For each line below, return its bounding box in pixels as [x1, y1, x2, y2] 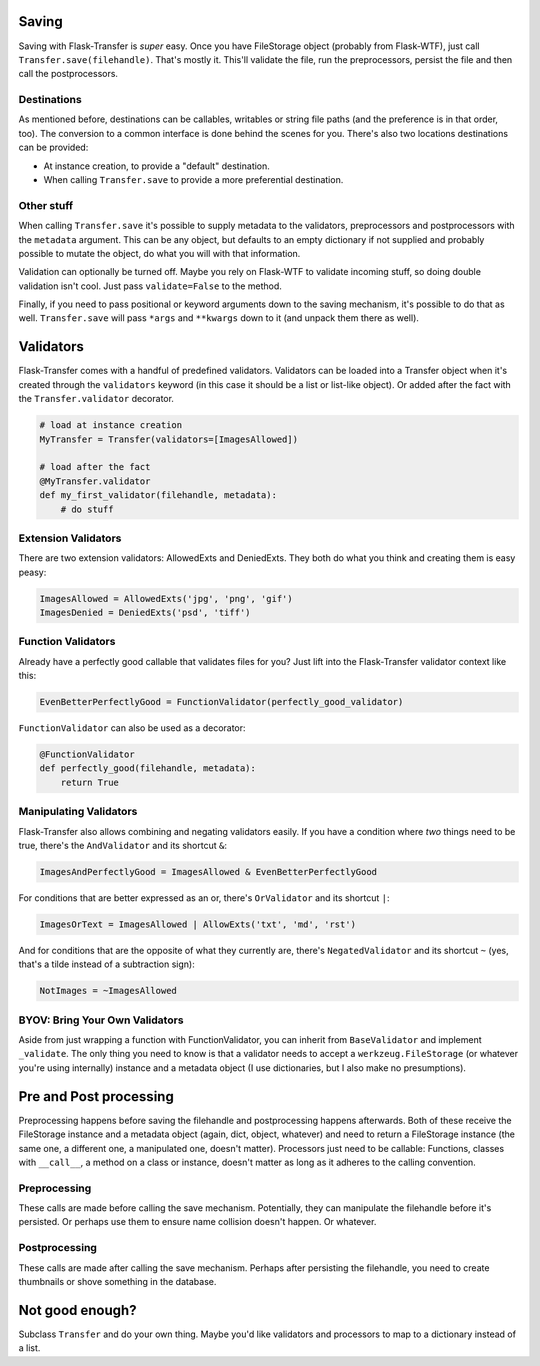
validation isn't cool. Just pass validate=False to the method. [18, 280, 282, 292]
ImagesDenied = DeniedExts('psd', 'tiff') [39, 607, 251, 618]
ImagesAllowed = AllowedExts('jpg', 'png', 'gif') [39, 593, 294, 604]
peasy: [18, 566, 47, 578]
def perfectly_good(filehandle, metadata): [39, 763, 257, 774]
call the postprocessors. [18, 68, 119, 80]
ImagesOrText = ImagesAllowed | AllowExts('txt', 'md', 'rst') [39, 918, 357, 930]
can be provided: [18, 141, 89, 154]
